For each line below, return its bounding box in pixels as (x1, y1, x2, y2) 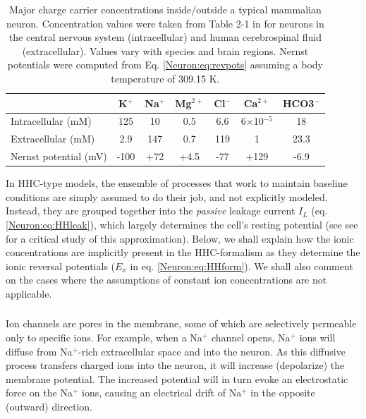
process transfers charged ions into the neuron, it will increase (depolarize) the (6, 358, 345, 372)
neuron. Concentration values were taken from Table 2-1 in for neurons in (6, 16, 324, 30)
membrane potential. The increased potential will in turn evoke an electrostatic (6, 371, 348, 386)
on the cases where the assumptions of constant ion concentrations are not (6, 272, 327, 287)
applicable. (6, 286, 52, 300)
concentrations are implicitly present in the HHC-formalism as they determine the (6, 245, 360, 260)
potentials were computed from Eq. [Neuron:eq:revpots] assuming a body (7, 57, 323, 72)
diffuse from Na (6, 344, 73, 358)
